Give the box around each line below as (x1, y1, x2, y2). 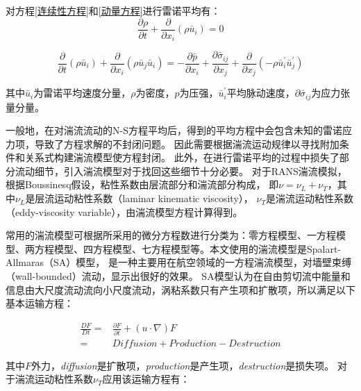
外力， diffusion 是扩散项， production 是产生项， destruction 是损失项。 (31, 358, 335, 372)
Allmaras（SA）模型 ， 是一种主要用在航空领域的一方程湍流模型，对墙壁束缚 (6, 255, 351, 269)
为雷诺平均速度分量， (33, 85, 131, 100)
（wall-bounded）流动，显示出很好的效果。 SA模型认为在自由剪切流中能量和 (6, 269, 351, 283)
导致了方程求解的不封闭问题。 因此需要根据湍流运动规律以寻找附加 (34, 136, 339, 151)
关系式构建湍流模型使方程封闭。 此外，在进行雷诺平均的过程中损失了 (24, 150, 339, 165)
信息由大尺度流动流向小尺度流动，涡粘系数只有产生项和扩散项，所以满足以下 (6, 282, 355, 297)
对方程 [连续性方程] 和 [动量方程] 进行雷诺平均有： (6, 3, 221, 17)
